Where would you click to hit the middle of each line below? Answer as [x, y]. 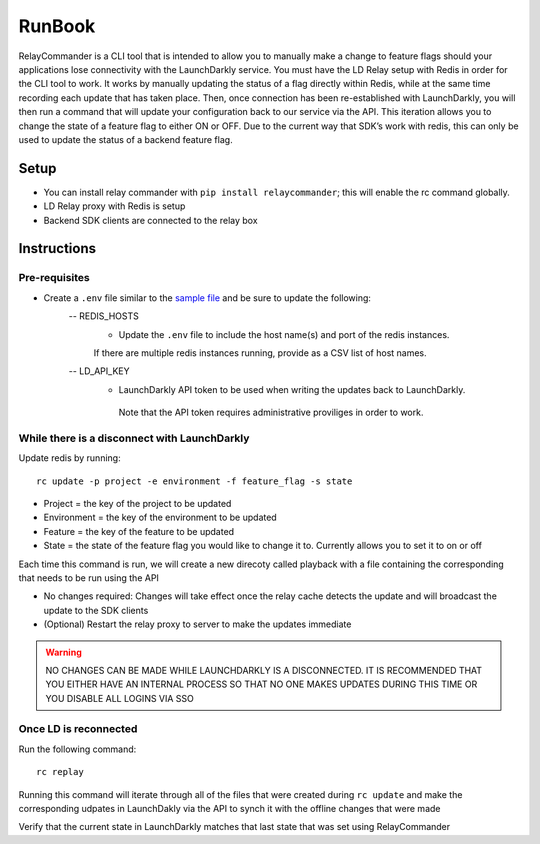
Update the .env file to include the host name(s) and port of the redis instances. [284, 334]
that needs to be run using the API [89, 577]
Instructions [57, 248]
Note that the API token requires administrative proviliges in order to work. [271, 412]
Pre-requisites [54, 278]
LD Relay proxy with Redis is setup [114, 206]
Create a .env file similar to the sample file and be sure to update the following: [207, 297]
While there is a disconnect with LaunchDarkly [134, 438]
